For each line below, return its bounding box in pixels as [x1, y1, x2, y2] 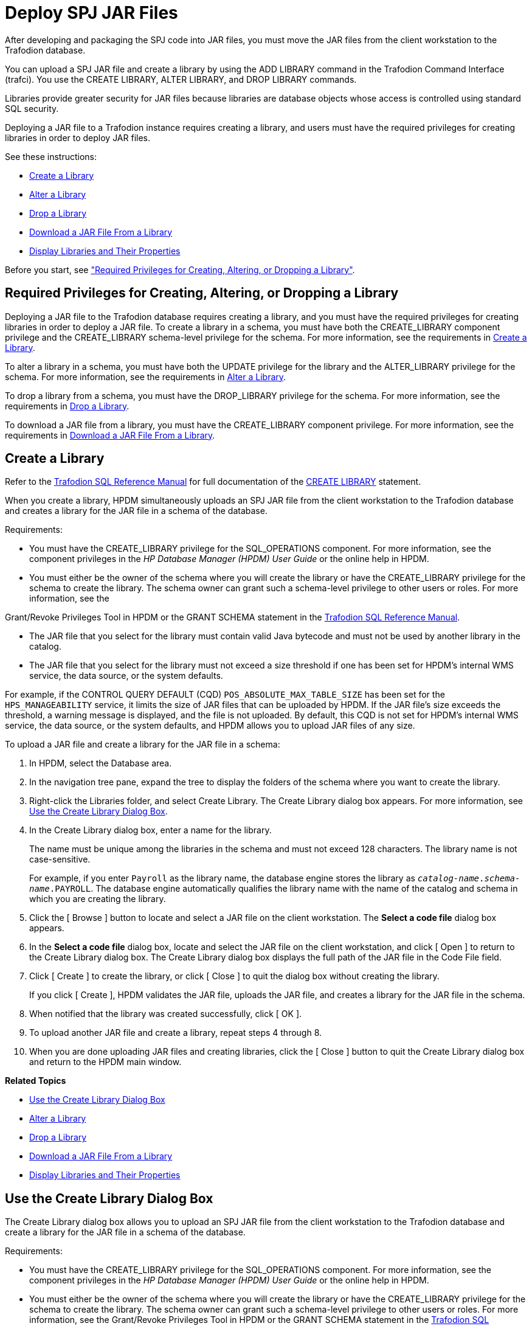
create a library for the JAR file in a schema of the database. [5, 1227, 246, 1238]
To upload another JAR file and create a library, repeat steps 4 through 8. [29, 1027, 322, 1038]
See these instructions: [5, 151, 97, 162]
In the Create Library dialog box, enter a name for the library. [29, 825, 272, 836]
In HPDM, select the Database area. [29, 758, 172, 769]
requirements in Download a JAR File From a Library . [5, 429, 215, 440]
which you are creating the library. [29, 894, 166, 904]
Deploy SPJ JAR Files [5, 2, 178, 23]
